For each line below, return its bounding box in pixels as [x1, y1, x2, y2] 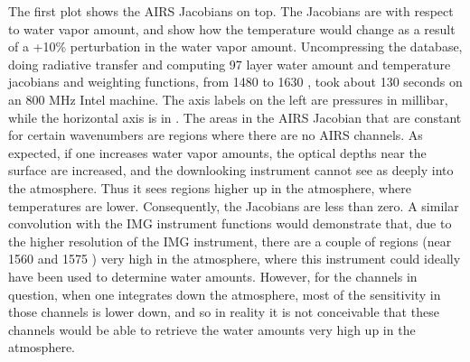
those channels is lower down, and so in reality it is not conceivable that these [8, 302, 439, 321]
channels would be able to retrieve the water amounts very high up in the [8, 320, 416, 339]
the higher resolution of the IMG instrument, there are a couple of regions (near [8, 231, 452, 250]
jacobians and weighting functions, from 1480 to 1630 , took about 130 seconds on [8, 72, 463, 91]
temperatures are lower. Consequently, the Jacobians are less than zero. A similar [8, 196, 459, 215]
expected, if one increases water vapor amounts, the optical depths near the [8, 143, 427, 162]
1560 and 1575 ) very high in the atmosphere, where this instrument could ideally [8, 249, 461, 268]
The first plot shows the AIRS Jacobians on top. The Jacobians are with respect [8, 2, 454, 20]
